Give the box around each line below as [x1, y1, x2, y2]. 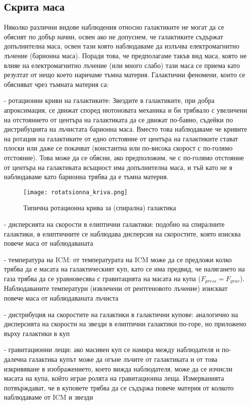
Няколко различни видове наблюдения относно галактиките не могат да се [4, 22, 224, 32]
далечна [4, 354, 27, 364]
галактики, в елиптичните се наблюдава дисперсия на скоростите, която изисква [4, 228, 241, 238]
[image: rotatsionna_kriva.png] [23, 188, 128, 196]
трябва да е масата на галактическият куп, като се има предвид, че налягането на [4, 264, 245, 274]
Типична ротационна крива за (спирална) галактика [23, 202, 176, 213]
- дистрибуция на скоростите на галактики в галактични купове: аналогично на [4, 309, 238, 319]
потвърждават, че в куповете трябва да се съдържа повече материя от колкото [4, 382, 234, 392]
